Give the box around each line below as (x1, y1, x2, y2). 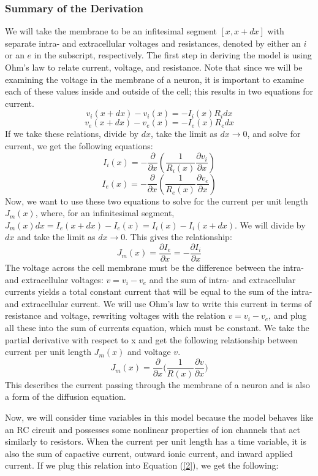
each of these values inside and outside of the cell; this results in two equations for (5, 85, 314, 98)
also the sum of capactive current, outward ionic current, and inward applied (5, 447, 293, 459)
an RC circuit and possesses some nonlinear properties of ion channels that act (5, 423, 300, 435)
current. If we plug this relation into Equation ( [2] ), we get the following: (5, 459, 279, 472)
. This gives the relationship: (125, 230, 232, 243)
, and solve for (247, 127, 301, 140)
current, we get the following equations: (5, 139, 153, 152)
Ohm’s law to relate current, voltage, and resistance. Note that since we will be (5, 61, 303, 73)
